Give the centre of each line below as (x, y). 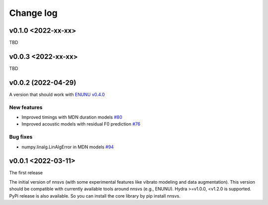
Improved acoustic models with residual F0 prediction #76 (81, 124)
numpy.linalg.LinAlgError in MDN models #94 (68, 147)
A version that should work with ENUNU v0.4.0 (57, 94)
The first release (26, 173)
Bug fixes (21, 137)
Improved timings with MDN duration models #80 (72, 117)
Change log (33, 13)
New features (26, 107)
